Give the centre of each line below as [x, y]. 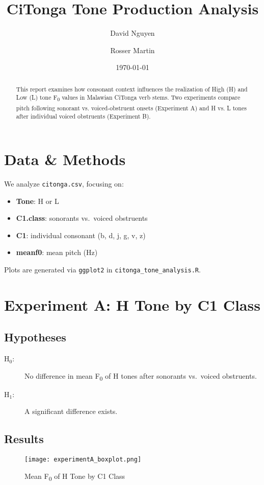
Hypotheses [35, 337]
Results [24, 439]
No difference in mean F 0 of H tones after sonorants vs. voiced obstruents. [141, 376]
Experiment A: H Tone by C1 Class [132, 304]
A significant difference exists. [71, 411]
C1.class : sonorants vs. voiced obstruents [82, 218]
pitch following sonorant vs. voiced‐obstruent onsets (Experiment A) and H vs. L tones [131, 108]
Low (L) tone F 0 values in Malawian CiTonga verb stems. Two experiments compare [128, 98]
